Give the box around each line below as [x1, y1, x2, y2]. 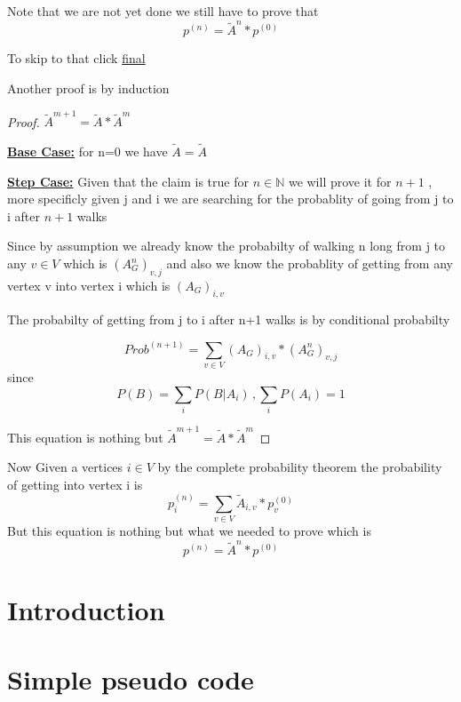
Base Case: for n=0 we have [7, 142, 168, 161]
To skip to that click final [7, 49, 146, 68]
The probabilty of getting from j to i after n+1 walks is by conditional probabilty [7, 309, 450, 328]
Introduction [7, 591, 165, 627]
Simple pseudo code [7, 661, 254, 698]
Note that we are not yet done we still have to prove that [7, 2, 319, 20]
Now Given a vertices [7, 458, 123, 476]
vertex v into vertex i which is [7, 275, 171, 294]
